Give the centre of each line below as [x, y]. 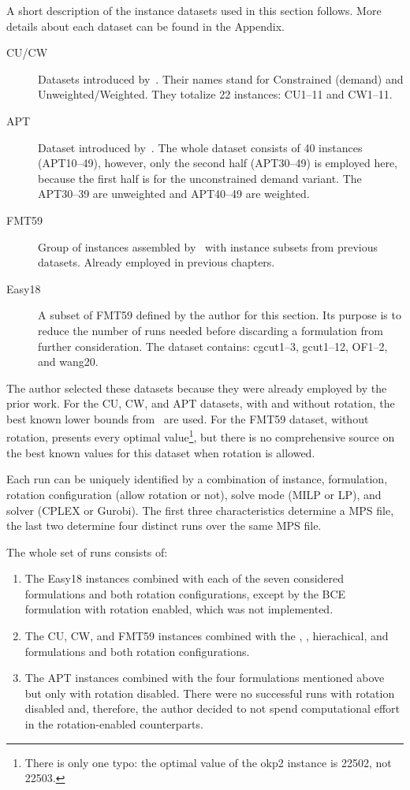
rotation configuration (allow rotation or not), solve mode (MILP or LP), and [194, 494]
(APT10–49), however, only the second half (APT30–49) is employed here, [218, 163]
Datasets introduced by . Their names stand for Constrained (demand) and [221, 78]
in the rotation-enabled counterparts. [114, 724]
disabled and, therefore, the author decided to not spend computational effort [212, 708]
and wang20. [68, 361]
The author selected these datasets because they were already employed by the [197, 388]
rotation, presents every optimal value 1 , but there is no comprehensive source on [201, 436]
